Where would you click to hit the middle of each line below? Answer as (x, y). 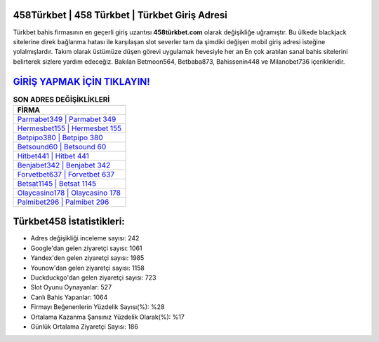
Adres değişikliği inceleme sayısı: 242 (85, 238)
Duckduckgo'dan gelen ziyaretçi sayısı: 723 (93, 278)
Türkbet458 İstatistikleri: (69, 222)
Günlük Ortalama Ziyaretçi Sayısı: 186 (84, 327)
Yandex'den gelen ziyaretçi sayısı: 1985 (87, 258)
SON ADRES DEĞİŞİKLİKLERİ (61, 100)
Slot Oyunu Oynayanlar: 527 (71, 287)
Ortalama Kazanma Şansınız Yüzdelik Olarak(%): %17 (108, 317)
